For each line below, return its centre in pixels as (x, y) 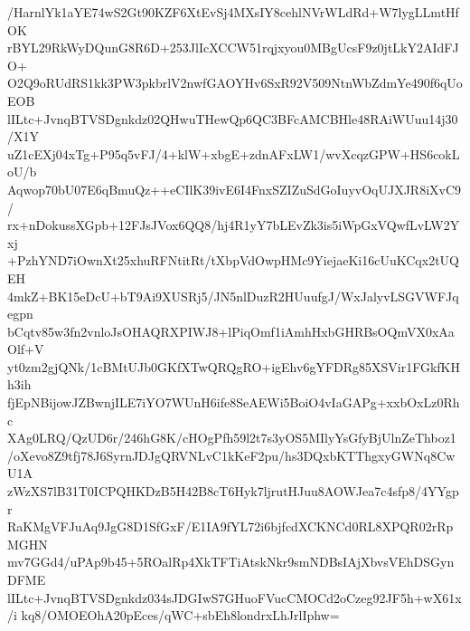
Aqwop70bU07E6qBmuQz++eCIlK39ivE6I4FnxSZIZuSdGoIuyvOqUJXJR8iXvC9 (235, 189)
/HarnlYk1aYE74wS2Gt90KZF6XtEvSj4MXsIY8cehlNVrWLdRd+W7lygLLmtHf (233, 12)
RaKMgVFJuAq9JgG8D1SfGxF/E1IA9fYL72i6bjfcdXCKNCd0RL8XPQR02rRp (230, 526)
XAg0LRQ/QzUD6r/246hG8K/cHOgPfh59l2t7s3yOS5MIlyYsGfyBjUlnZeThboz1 (232, 438)
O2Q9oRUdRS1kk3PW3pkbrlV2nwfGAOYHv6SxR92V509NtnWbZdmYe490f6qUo (235, 83)
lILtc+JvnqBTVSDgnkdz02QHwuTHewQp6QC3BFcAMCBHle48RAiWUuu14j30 (233, 118)
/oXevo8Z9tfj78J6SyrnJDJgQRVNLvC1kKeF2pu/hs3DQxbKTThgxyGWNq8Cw (231, 455)
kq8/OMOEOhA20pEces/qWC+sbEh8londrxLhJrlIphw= (180, 615)
